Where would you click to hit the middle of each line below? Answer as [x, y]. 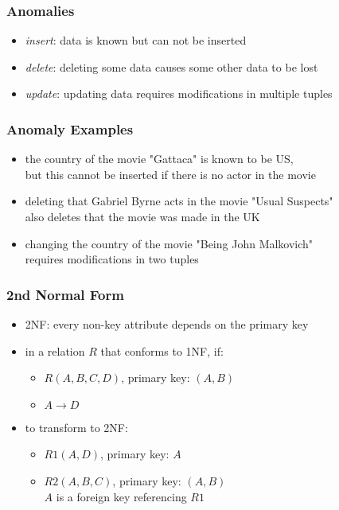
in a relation [55, 350]
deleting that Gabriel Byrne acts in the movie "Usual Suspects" [179, 201]
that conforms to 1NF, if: [162, 350]
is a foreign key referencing [121, 496]
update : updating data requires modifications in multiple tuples [179, 93]
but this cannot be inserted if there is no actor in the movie [170, 174]
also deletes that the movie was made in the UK [142, 216]
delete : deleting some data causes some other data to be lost [171, 66]
